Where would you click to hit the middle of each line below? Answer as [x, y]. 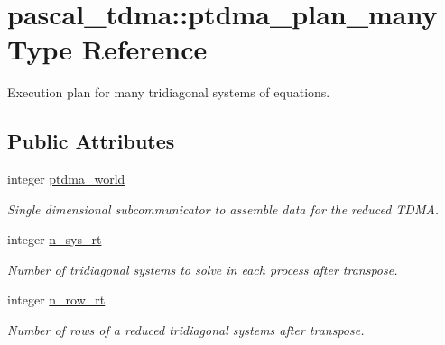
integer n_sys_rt [55, 239]
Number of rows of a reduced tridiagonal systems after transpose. [186, 330]
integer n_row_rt [56, 300]
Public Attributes [91, 141]
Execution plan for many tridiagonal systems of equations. [169, 92]
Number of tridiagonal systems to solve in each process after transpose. [203, 269]
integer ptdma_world [66, 179]
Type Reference [107, 49]
